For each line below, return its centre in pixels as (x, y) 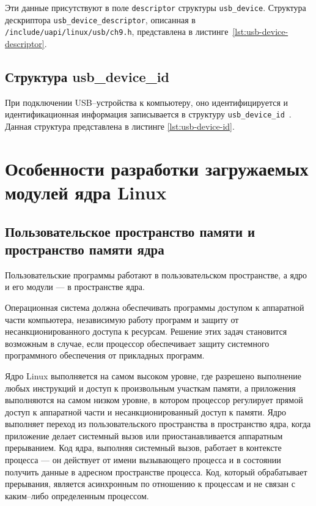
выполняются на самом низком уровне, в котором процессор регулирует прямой (154, 400)
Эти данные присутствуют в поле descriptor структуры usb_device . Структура (156, 7)
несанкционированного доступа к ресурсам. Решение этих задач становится (146, 331)
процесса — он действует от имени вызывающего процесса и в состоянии (143, 460)
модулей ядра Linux (86, 192)
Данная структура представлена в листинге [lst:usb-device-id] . (120, 126)
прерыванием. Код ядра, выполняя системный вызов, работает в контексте (143, 448)
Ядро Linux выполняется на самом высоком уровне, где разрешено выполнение (153, 375)
